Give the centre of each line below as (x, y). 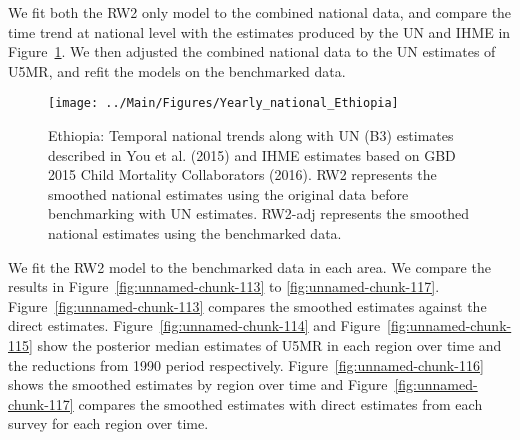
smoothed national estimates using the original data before (228, 193)
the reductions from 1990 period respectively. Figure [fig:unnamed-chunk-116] (246, 364)
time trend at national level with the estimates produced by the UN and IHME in (259, 31)
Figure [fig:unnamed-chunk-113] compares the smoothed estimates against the (247, 305)
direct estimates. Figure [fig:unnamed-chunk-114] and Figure (194, 325)
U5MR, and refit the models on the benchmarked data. (177, 70)
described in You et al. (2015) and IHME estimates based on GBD (252, 154)
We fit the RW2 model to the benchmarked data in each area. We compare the (249, 266)
